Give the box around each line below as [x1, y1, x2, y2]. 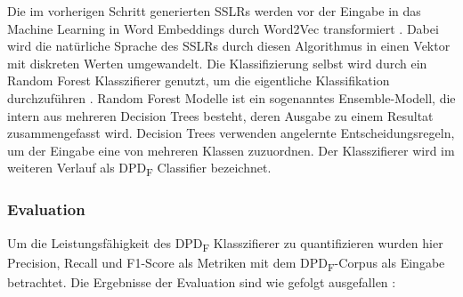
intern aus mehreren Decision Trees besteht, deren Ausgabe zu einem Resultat [7, 106, 434, 124]
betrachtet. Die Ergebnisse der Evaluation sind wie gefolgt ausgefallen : [7, 272, 396, 291]
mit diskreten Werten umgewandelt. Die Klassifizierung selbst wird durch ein [7, 53, 427, 72]
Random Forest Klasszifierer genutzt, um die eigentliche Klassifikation [7, 71, 390, 90]
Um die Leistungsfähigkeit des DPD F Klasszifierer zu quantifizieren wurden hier [7, 233, 443, 254]
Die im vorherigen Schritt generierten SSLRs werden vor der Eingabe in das [7, 2, 421, 20]
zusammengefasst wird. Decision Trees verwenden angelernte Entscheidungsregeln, [7, 124, 455, 142]
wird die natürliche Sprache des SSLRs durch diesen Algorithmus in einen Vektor [7, 36, 451, 55]
